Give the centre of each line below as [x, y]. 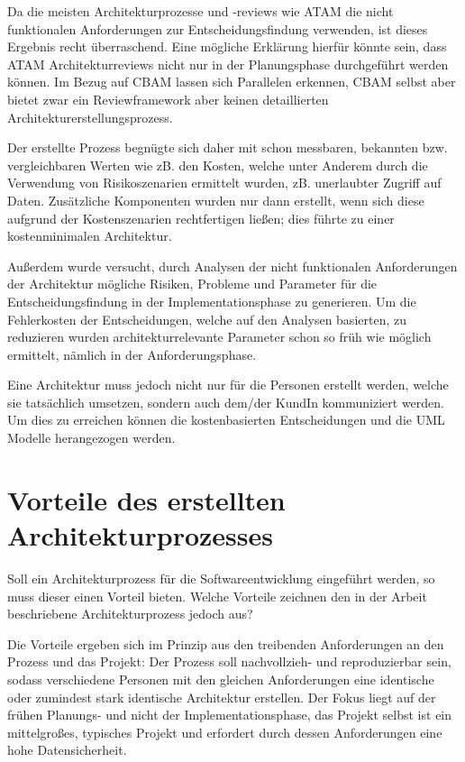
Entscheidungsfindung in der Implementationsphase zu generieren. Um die [212, 301]
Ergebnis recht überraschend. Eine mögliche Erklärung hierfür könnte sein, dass [227, 46]
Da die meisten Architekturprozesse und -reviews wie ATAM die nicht [201, 11]
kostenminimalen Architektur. [90, 236]
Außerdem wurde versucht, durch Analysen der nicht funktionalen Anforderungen [232, 266]
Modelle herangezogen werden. [91, 438]
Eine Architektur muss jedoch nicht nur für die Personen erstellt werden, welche [228, 385]
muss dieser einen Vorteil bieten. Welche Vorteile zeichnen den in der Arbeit [217, 596]
